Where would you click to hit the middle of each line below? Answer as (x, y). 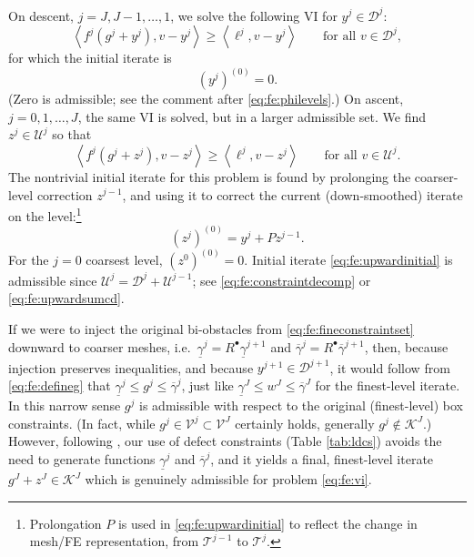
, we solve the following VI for (254, 15)
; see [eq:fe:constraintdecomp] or (282, 280)
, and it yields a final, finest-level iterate (322, 458)
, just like (207, 385)
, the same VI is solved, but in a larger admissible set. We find (252, 116)
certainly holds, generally (305, 423)
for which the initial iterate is (90, 58)
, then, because (406, 346)
